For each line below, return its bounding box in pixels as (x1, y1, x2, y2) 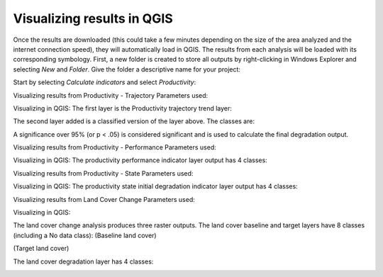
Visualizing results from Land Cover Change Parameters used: (13, 195, 195, 203)
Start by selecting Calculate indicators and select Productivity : (13, 78, 196, 86)
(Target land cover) (13, 244, 70, 253)
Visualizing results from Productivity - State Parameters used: (13, 169, 194, 177)
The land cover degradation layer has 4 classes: (13, 257, 154, 266)
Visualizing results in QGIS (13, 11, 173, 26)
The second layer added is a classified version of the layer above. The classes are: (13, 117, 255, 125)
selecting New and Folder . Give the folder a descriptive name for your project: (13, 64, 241, 74)
